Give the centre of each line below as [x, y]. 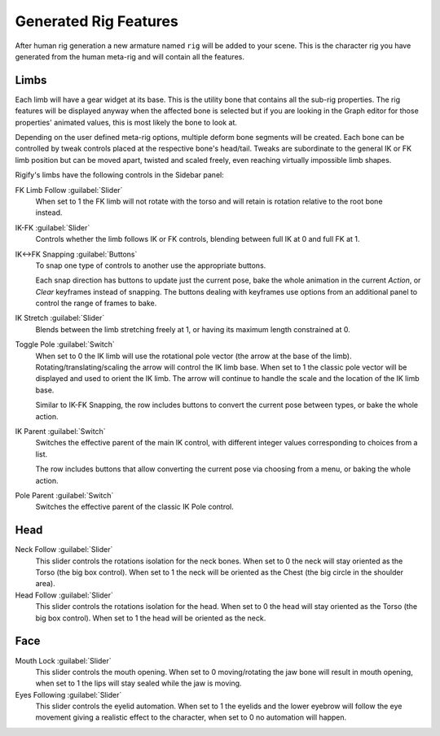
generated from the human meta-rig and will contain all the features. [130, 56]
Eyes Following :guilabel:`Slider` [68, 694]
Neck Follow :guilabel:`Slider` [64, 550]
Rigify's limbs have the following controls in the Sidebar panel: [119, 175]
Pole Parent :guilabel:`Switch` [64, 495]
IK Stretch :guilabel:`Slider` [60, 318]
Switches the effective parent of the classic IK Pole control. [134, 507]
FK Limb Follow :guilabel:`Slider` [69, 190]
